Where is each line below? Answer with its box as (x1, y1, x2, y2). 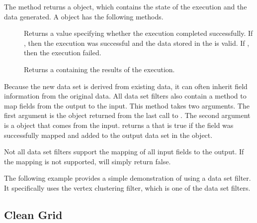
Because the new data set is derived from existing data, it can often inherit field (4, 81, 248, 91)
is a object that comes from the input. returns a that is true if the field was (4, 119, 234, 130)
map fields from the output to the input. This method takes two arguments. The (4, 100, 250, 111)
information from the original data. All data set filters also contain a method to (4, 91, 247, 101)
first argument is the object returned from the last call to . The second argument (4, 110, 251, 120)
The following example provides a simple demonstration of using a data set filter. (4, 173, 251, 183)
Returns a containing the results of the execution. (24, 64, 175, 74)
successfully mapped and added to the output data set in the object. (4, 129, 213, 140)
